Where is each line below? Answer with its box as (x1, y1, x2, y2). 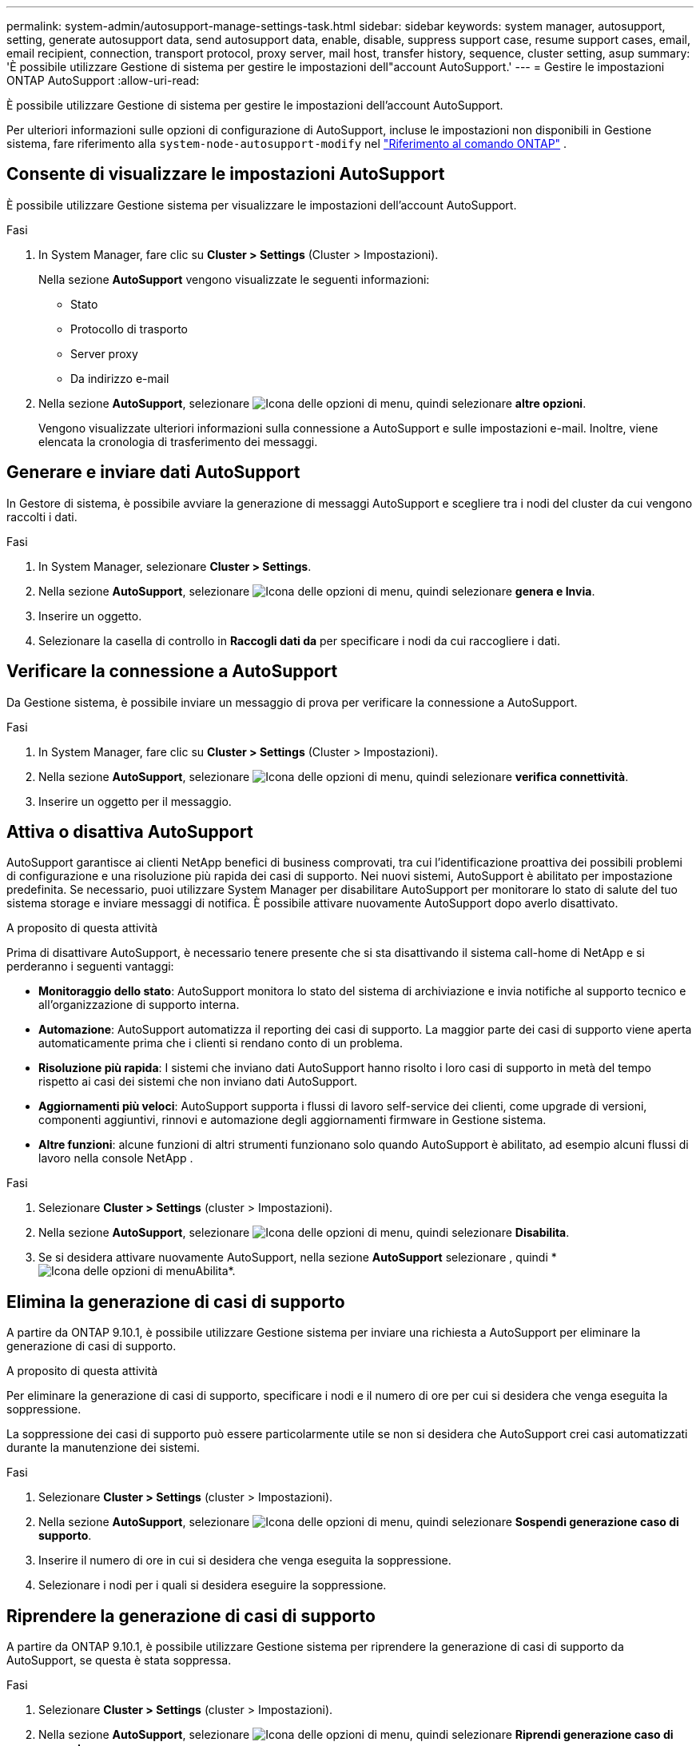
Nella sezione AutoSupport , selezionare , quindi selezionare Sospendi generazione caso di (38, 1515, 679, 1529)
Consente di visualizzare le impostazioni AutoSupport (6, 164, 445, 185)
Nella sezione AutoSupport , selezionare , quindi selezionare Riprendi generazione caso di (38, 1728, 674, 1742)
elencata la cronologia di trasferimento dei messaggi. (38, 434, 318, 448)
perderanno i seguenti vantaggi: (6, 959, 174, 974)
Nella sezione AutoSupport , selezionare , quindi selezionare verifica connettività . (38, 769, 629, 783)
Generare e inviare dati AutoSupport (6, 462, 300, 483)
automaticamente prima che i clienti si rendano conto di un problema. (38, 1036, 403, 1050)
